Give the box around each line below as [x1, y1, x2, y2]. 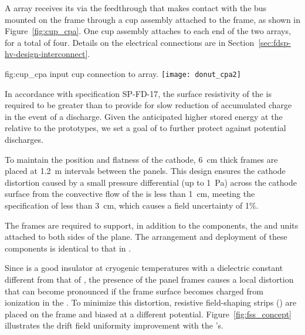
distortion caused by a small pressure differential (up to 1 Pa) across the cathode [5, 176, 297, 188]
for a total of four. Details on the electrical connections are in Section [5, 36, 255, 48]
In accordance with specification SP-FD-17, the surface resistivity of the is [5, 87, 272, 99]
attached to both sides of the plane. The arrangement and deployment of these [5, 230, 287, 243]
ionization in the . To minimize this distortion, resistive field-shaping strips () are [5, 296, 297, 309]
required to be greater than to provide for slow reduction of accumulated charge [5, 99, 292, 111]
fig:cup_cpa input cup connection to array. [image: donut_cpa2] [5, 67, 241, 79]
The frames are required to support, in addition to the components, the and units [5, 219, 299, 231]
